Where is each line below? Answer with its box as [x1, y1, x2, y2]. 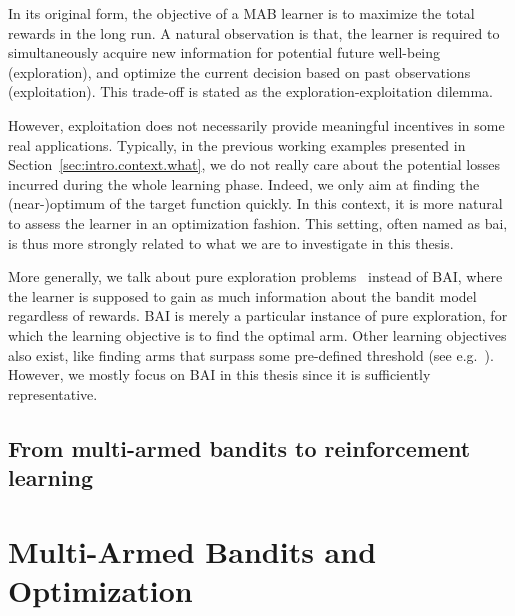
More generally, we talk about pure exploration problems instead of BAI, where [8, 266, 503, 287]
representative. [8, 383, 98, 404]
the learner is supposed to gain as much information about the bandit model [8, 285, 477, 306]
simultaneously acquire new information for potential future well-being [8, 42, 441, 63]
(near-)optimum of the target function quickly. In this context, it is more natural [8, 193, 503, 214]
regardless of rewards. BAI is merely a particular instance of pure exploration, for [8, 305, 508, 326]
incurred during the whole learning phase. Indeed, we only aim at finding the [8, 173, 480, 194]
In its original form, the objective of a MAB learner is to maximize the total [8, 3, 475, 23]
